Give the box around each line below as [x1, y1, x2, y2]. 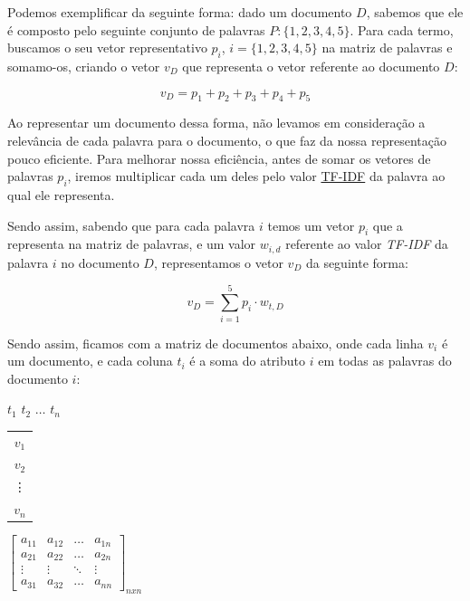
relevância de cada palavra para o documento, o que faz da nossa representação [7, 130, 446, 149]
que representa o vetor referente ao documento [182, 56, 440, 75]
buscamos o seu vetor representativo [7, 38, 207, 57]
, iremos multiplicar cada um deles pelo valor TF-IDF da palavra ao [67, 167, 446, 186]
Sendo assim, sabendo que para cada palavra [7, 215, 255, 234]
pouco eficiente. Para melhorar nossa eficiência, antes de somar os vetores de [7, 148, 431, 167]
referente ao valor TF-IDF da [285, 234, 448, 253]
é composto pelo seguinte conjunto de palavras [7, 20, 265, 39]
